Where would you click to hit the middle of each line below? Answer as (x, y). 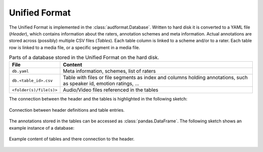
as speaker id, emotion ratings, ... (101, 84)
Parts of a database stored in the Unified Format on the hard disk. (84, 57)
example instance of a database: (42, 128)
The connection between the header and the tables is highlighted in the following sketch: (98, 99)
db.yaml (20, 71)
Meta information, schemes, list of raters (109, 71)
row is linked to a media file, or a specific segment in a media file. (75, 47)
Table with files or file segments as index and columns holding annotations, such (155, 78)
